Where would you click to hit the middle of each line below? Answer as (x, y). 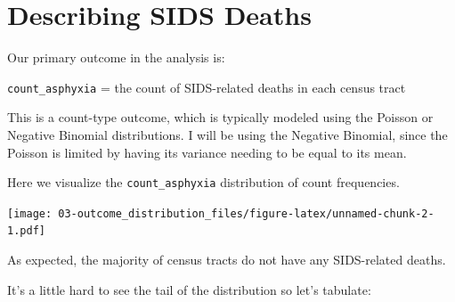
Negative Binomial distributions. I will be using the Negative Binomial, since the (227, 134)
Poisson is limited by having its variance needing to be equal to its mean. (207, 152)
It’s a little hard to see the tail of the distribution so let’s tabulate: (189, 289)
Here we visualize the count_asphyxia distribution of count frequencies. (203, 182)
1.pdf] (26, 231)
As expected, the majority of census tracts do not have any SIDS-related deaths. (227, 260)
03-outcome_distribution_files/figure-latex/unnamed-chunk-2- (246, 213)
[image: (30, 213)
